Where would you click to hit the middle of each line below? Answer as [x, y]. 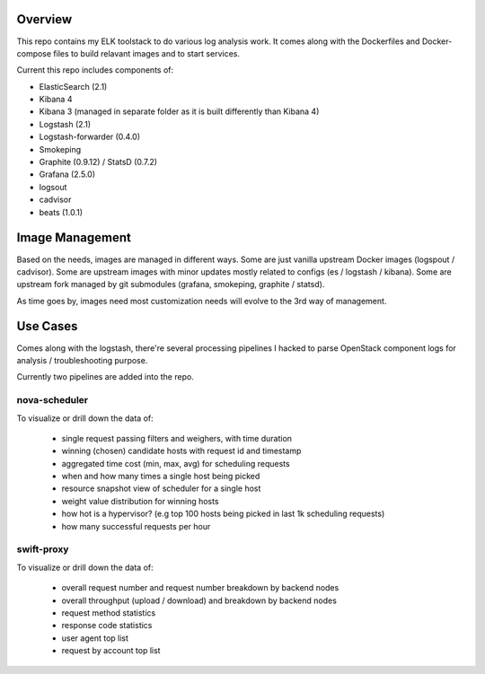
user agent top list [95, 638]
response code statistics [107, 626]
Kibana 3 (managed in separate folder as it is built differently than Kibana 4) [179, 111]
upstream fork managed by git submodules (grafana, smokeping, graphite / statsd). [171, 284]
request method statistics [109, 613]
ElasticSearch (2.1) [73, 86]
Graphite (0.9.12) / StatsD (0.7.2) [98, 162]
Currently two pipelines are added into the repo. [106, 377]
